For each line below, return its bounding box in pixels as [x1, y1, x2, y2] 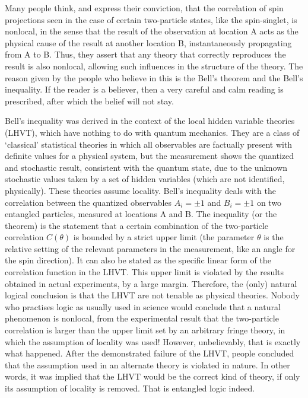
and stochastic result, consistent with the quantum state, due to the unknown [5, 161, 288, 173]
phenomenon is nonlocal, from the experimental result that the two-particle [5, 312, 279, 324]
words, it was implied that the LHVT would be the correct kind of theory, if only [5, 370, 300, 383]
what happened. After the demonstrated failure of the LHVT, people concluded [5, 347, 294, 359]
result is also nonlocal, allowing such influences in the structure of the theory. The [5, 59, 303, 72]
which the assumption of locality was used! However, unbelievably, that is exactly [5, 335, 301, 348]
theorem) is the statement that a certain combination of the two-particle [5, 219, 268, 231]
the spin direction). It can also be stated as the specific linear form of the [5, 254, 271, 266]
